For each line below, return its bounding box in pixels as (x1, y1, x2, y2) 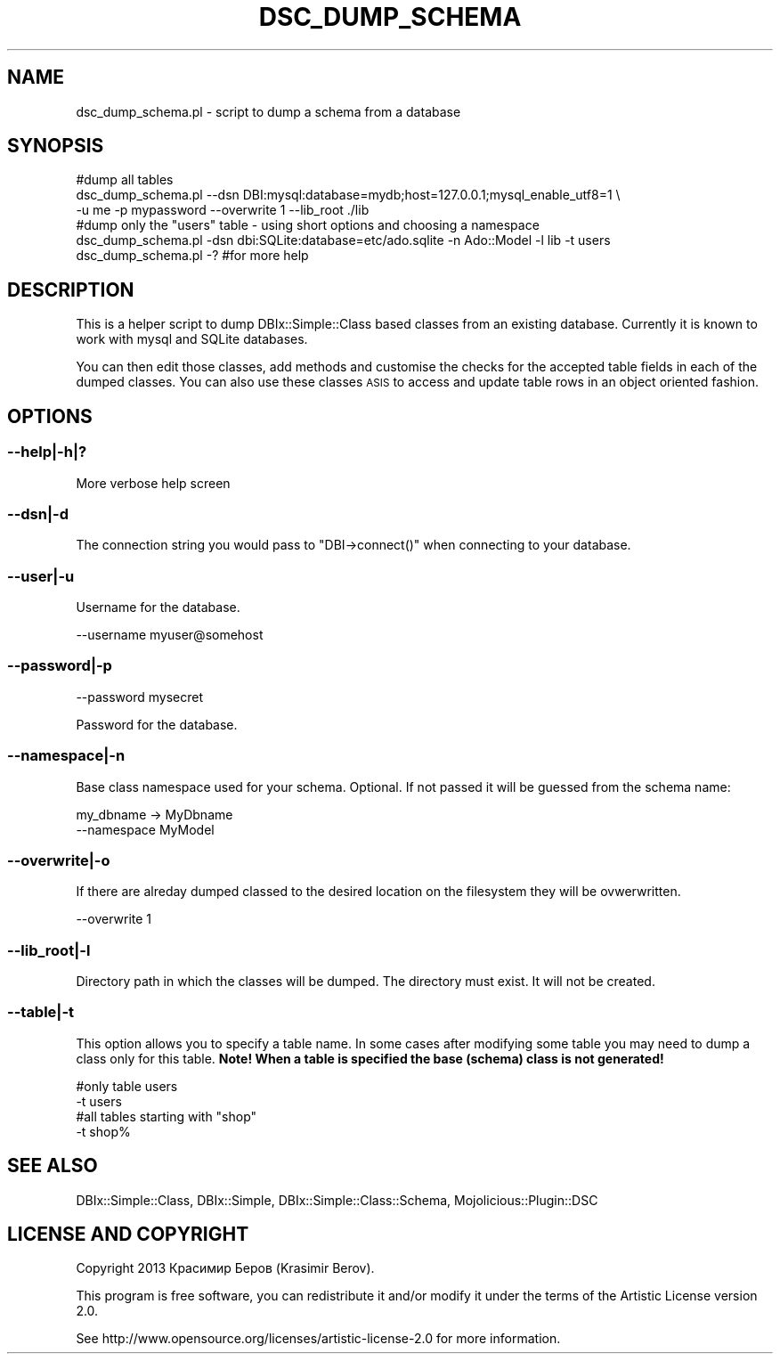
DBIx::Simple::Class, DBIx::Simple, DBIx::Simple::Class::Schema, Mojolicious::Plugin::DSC (76, 1192, 598, 1208)
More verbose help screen (76, 475, 231, 491)
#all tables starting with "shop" (76, 1108, 257, 1124)
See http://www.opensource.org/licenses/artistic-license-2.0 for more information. (76, 1331, 561, 1347)
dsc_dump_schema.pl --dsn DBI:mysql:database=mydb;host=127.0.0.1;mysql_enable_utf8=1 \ (76, 187, 621, 203)
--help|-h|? (7, 443, 87, 461)
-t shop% (76, 1123, 131, 1139)
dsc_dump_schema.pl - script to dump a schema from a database (76, 103, 461, 119)
